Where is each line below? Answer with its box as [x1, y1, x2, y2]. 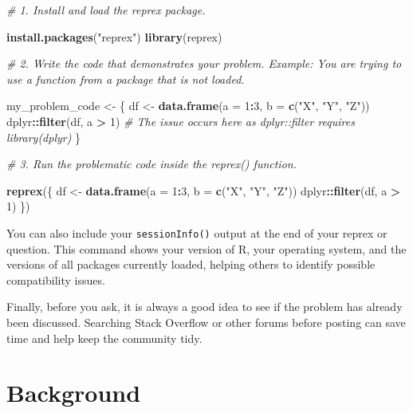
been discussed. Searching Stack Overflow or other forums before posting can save [6, 313, 406, 330]
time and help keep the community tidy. [6, 329, 203, 346]
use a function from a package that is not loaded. [6, 70, 245, 87]
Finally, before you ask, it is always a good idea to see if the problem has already [6, 298, 403, 315]
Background [6, 376, 141, 409]
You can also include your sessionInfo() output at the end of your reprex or [6, 224, 387, 241]
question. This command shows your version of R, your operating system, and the [6, 240, 407, 257]
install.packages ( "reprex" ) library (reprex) [6, 28, 222, 45]
